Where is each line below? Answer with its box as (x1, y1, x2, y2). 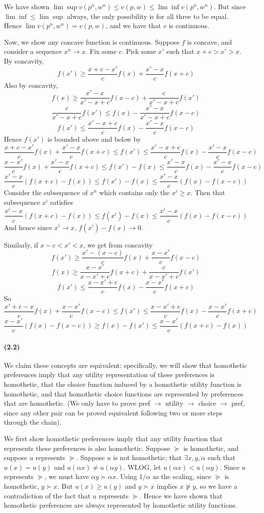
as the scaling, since (153, 471, 211, 481)
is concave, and (187, 36, 232, 47)
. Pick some (122, 46, 156, 56)
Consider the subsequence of (4, 187, 88, 198)
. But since (214, 1, 246, 11)
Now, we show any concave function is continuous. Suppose (4, 36, 180, 47)
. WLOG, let (123, 462, 161, 472)
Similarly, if (4, 239, 38, 249)
